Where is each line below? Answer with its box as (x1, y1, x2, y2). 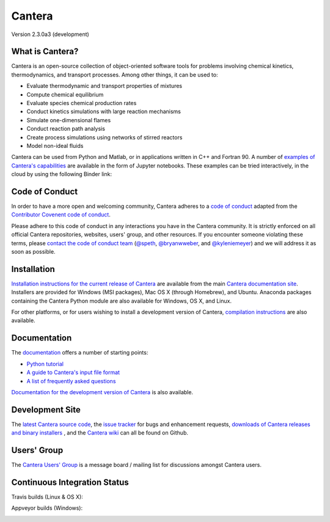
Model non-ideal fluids (26, 142, 84, 149)
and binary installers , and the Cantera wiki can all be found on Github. (11, 429, 189, 436)
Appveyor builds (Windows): (11, 504, 83, 512)
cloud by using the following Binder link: (11, 171, 112, 178)
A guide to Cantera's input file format (26, 369, 120, 376)
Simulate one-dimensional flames (26, 116, 111, 123)
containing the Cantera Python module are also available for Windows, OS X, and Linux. (11, 297, 232, 304)
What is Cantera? (11, 46, 79, 57)
